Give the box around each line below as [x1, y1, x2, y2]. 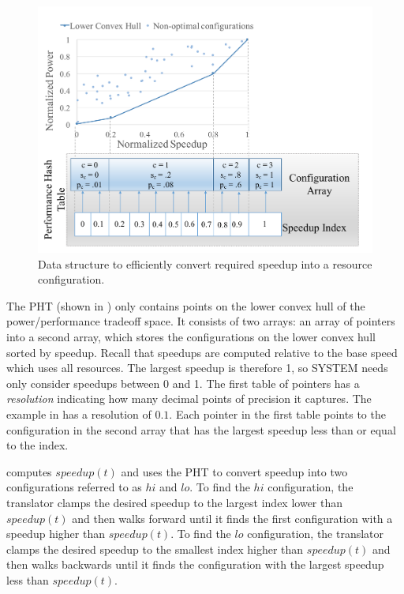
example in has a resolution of [6, 406, 151, 423]
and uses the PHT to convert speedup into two [121, 463, 348, 479]
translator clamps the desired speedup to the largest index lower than [6, 494, 343, 510]
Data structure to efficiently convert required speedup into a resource [38, 255, 372, 272]
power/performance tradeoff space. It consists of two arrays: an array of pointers [6, 313, 395, 329]
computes [6, 463, 52, 479]
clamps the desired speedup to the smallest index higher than [6, 540, 304, 557]
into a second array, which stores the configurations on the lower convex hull [6, 329, 376, 345]
